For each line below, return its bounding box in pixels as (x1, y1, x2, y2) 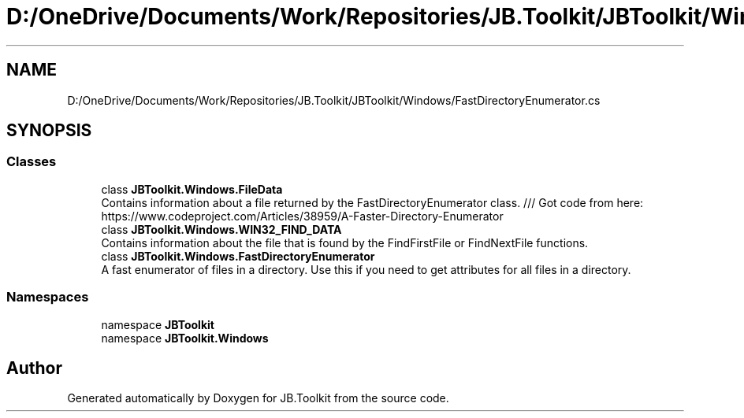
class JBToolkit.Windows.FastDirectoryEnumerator (101, 249, 375, 263)
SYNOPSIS (6, 120, 92, 141)
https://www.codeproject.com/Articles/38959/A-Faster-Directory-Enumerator (101, 209, 504, 223)
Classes (6, 154, 57, 170)
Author (6, 357, 62, 378)
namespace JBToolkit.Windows (101, 331, 269, 345)
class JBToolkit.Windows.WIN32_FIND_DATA (101, 222, 342, 236)
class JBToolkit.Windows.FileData (101, 182, 283, 196)
